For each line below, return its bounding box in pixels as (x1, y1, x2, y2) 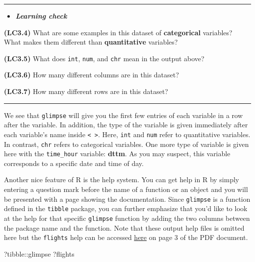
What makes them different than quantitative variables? (4, 37, 178, 47)
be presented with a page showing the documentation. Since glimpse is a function (4, 193, 251, 204)
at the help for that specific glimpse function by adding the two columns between (4, 213, 250, 223)
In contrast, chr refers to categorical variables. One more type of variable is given (4, 139, 249, 149)
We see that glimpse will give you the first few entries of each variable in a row (4, 110, 243, 120)
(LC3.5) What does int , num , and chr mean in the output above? (4, 53, 204, 63)
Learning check (15, 11, 67, 21)
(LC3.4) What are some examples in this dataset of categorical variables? (4, 27, 232, 37)
